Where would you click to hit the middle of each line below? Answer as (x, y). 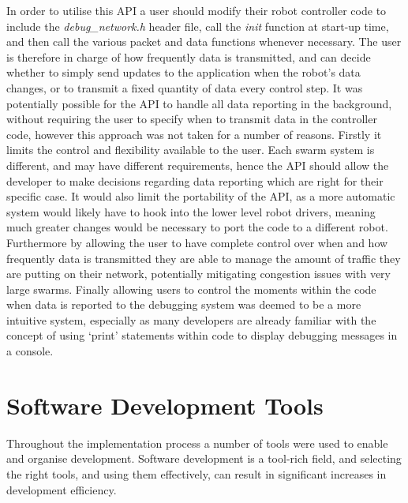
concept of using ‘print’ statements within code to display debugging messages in (202, 335)
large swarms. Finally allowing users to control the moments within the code (191, 289)
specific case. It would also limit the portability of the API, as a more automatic (201, 196)
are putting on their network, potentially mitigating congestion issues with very (198, 274)
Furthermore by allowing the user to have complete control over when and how (197, 242)
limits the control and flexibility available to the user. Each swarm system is (191, 150)
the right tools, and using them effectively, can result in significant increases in (197, 473)
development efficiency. (62, 489)
